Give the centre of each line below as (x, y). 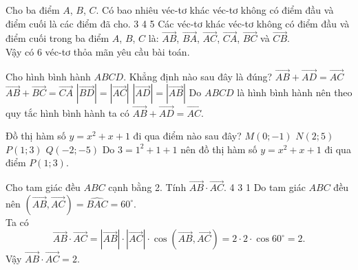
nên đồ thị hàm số (219, 149)
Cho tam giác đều (43, 187)
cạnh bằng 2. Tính (147, 187)
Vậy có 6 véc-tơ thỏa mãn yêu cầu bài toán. (98, 52)
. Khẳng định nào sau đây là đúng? (198, 76)
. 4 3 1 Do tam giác (265, 187)
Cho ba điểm (33, 10)
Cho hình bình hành (48, 76)
